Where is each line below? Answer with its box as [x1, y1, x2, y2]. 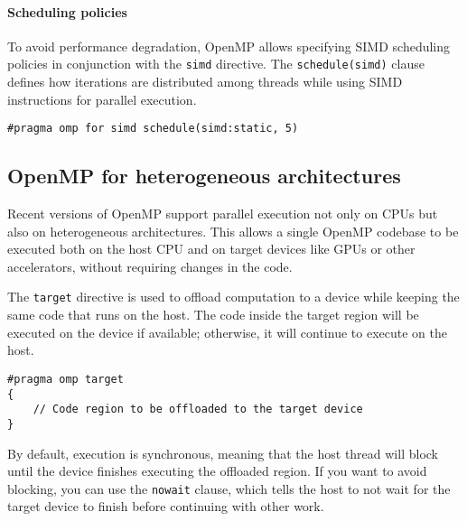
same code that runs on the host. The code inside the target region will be [7, 305, 419, 324]
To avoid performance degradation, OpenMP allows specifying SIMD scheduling [7, 36, 451, 55]
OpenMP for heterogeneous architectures [7, 162, 401, 190]
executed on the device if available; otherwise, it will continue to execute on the [7, 322, 447, 341]
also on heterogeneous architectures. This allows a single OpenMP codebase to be [7, 221, 459, 240]
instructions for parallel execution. [7, 89, 197, 108]
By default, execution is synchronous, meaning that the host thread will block [7, 443, 438, 462]
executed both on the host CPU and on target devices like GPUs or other [7, 239, 416, 258]
